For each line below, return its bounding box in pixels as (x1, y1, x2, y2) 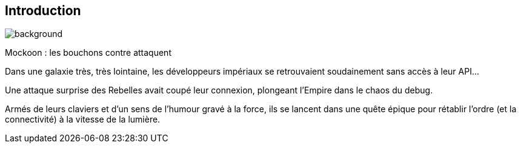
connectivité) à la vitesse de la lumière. (5, 114, 161, 125)
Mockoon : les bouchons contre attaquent (5, 47, 171, 58)
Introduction (5, 3, 81, 18)
